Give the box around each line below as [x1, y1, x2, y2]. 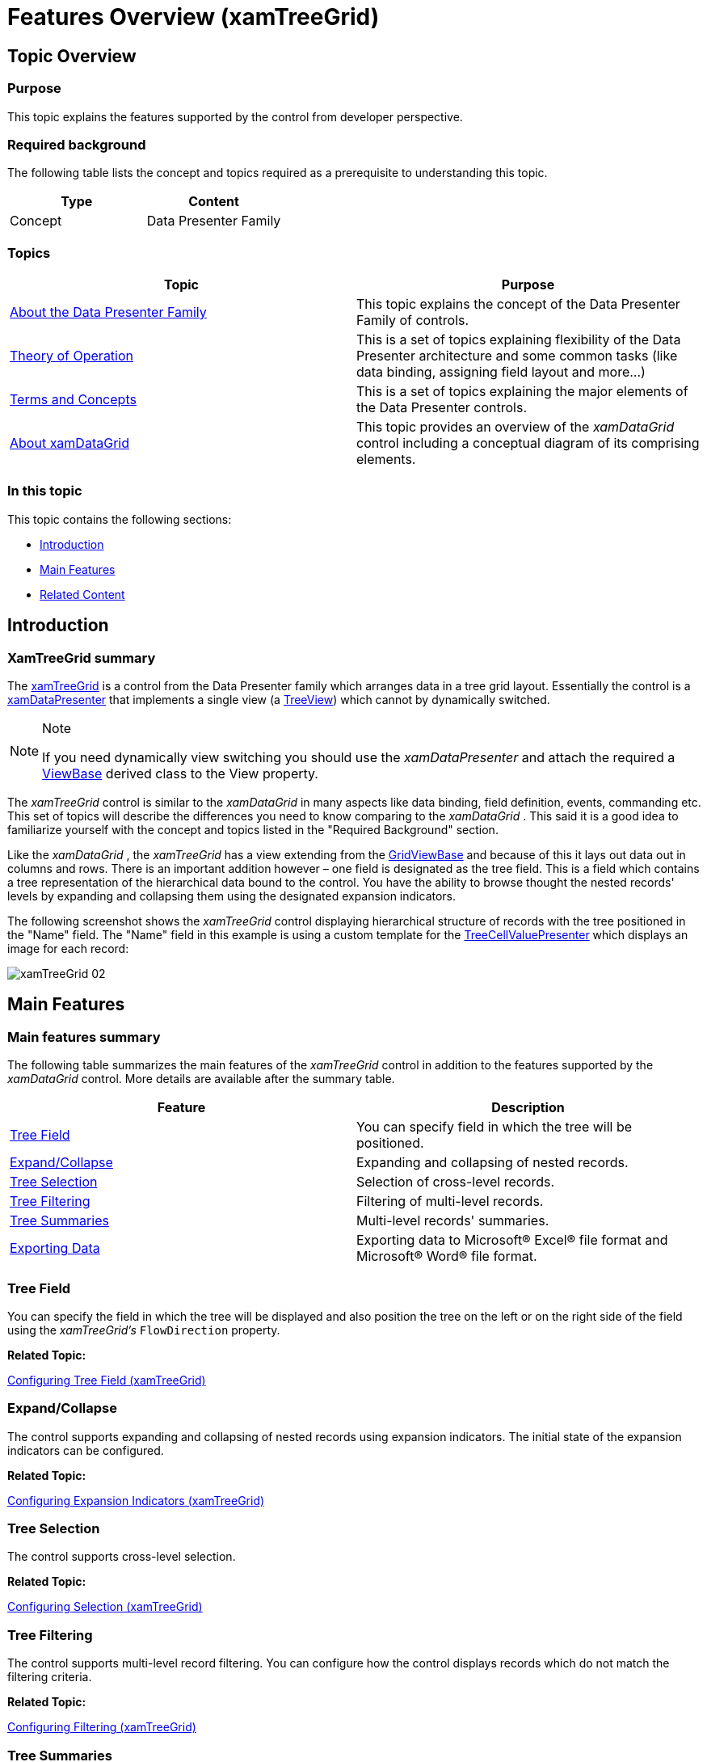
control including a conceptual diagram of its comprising [356, 435, 700, 452]
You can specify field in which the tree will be [356, 1119, 633, 1136]
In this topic [7, 483, 82, 500]
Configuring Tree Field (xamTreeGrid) [7, 1372, 206, 1387]
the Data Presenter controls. [356, 399, 528, 416]
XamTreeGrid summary [7, 649, 156, 666]
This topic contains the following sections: [7, 512, 232, 526]
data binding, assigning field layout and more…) [356, 364, 646, 381]
